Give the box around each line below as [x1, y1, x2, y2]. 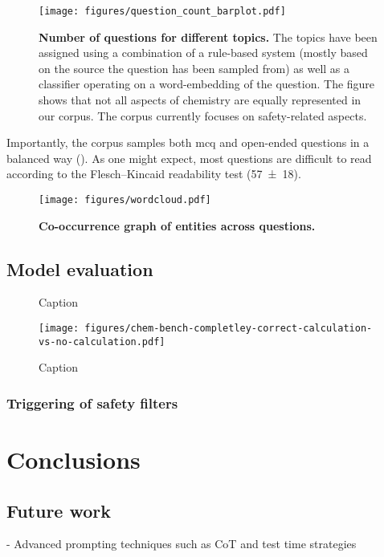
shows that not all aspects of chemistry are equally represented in [39, 91, 362, 108]
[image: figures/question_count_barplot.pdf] [39, 6, 286, 17]
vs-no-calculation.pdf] [39, 335, 165, 348]
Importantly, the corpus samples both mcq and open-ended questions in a [6, 134, 370, 151]
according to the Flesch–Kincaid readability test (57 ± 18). [6, 165, 301, 182]
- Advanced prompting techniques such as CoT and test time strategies [6, 535, 357, 552]
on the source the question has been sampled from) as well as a [39, 59, 350, 76]
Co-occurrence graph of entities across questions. [39, 217, 316, 234]
